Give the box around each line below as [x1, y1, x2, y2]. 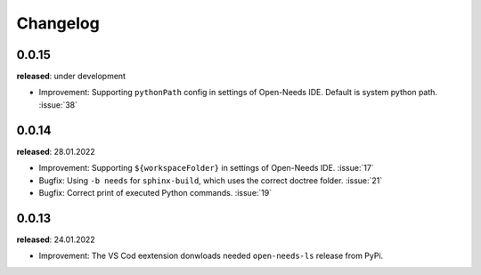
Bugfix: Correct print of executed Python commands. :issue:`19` [38, 187, 272, 198]
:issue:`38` [38, 99, 78, 110]
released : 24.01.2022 [16, 234, 95, 245]
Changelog [16, 13, 100, 33]
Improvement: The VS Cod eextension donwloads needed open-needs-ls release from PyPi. [38, 250, 384, 262]
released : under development [16, 71, 126, 82]
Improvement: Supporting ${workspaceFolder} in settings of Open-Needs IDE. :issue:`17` [38, 163, 374, 174]
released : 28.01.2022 [16, 146, 95, 157]
